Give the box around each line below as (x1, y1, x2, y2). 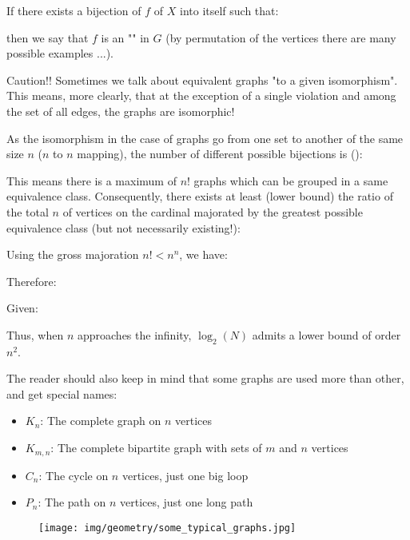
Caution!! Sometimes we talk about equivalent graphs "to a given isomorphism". (6, 71, 398, 88)
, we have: (179, 246, 228, 263)
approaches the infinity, (77, 326, 192, 343)
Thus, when (6, 326, 64, 343)
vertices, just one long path (119, 494, 253, 510)
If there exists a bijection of (6, 2, 141, 18)
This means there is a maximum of (6, 172, 177, 189)
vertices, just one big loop (121, 467, 249, 483)
